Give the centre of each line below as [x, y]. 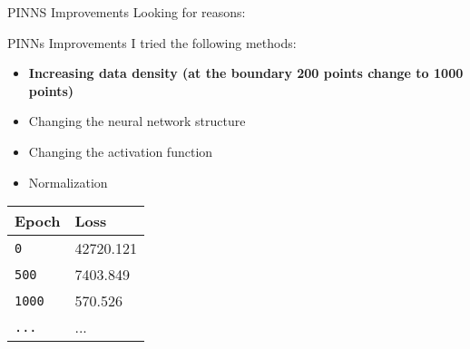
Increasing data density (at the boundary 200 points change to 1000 [246, 73]
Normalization [68, 182]
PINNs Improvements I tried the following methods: [152, 42]
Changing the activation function [121, 151]
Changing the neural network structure [137, 121]
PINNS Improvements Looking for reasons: [127, 12]
